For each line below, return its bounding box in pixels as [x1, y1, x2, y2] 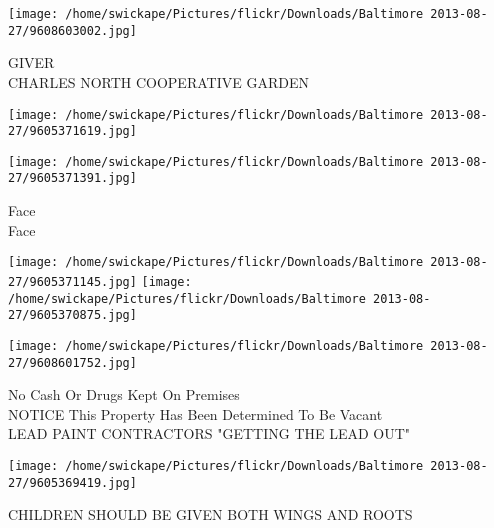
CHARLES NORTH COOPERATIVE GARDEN [8, 71, 309, 92]
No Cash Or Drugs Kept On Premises [8, 384, 240, 405]
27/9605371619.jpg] [8, 124, 137, 139]
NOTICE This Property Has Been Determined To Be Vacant [8, 403, 383, 424]
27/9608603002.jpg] [8, 23, 137, 38]
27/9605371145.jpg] [8, 274, 137, 289]
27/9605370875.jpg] [8, 308, 137, 323]
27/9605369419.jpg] [8, 475, 137, 490]
